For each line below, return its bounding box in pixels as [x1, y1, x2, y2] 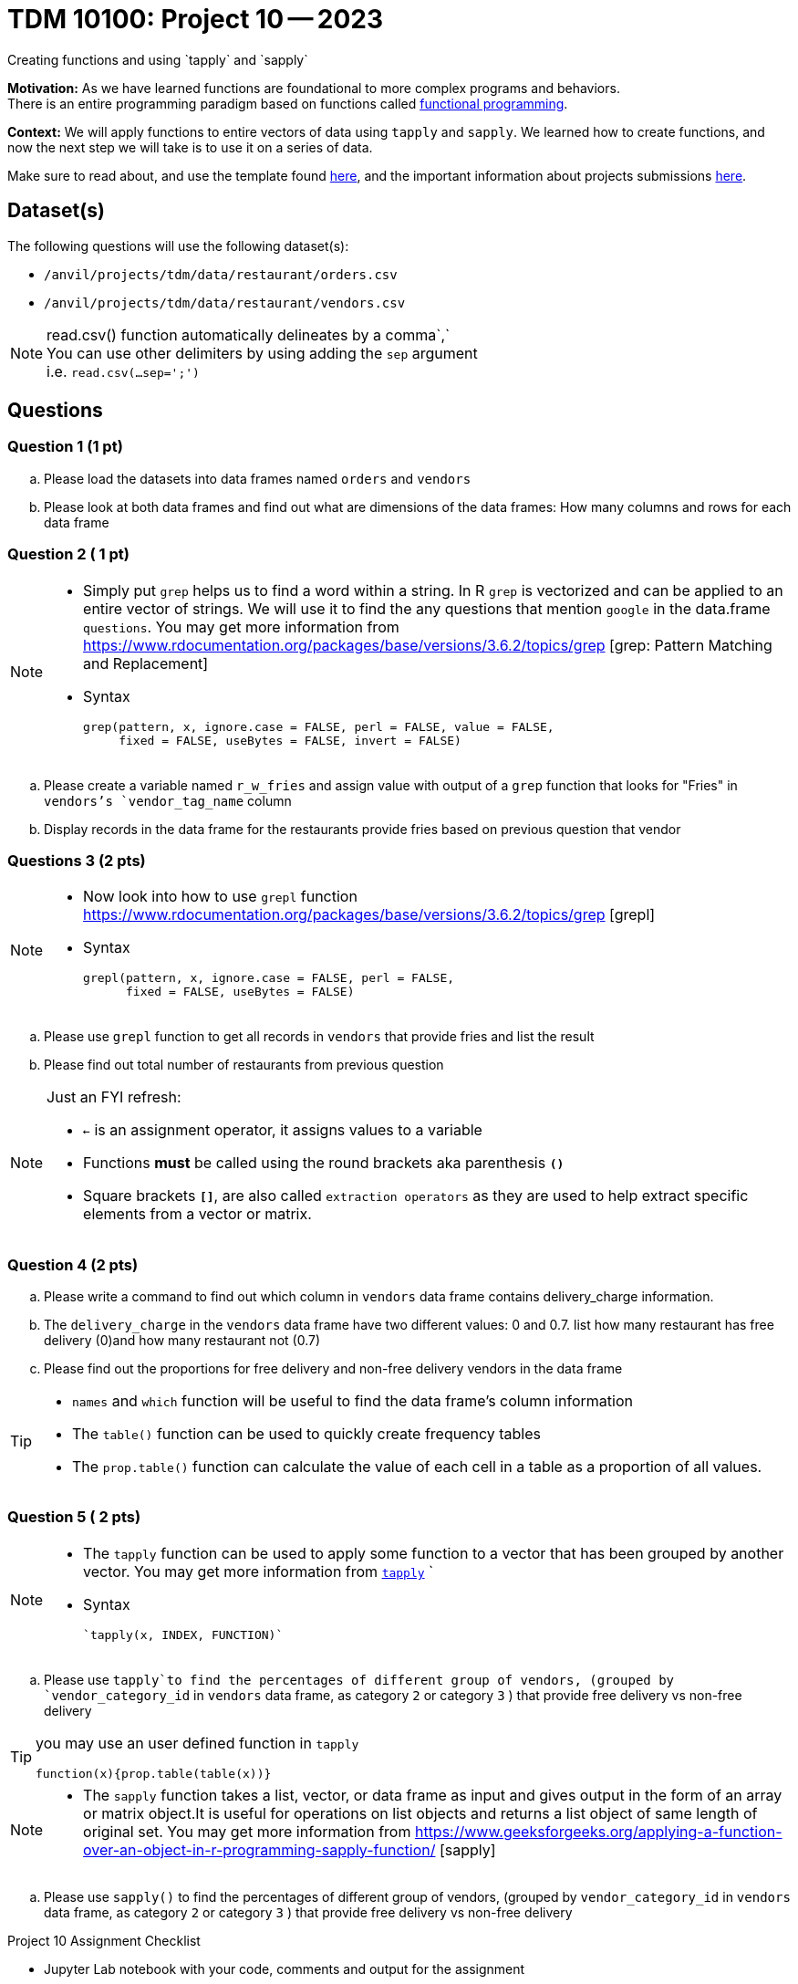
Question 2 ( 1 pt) [7, 545, 130, 564]
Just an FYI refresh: [47, 1088, 181, 1107]
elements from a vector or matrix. [83, 1205, 312, 1224]
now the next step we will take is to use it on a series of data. [7, 139, 373, 155]
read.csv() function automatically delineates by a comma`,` [47, 325, 451, 344]
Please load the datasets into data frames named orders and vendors [44, 470, 472, 486]
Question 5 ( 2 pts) [7, 1508, 141, 1527]
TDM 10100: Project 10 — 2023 [7, 4, 384, 35]
